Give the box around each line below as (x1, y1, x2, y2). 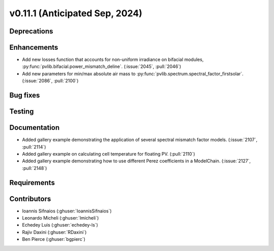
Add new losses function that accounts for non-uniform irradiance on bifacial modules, (22, 56, 204, 63)
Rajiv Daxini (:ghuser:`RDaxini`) (22, 229, 87, 235)
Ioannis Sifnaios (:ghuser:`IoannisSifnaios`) (22, 208, 112, 214)
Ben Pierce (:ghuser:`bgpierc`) (22, 236, 86, 242)
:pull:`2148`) (22, 165, 47, 171)
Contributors (9, 194, 51, 203)
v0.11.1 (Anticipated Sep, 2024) (9, 8, 143, 19)
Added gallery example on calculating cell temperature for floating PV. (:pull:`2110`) (22, 151, 195, 157)
